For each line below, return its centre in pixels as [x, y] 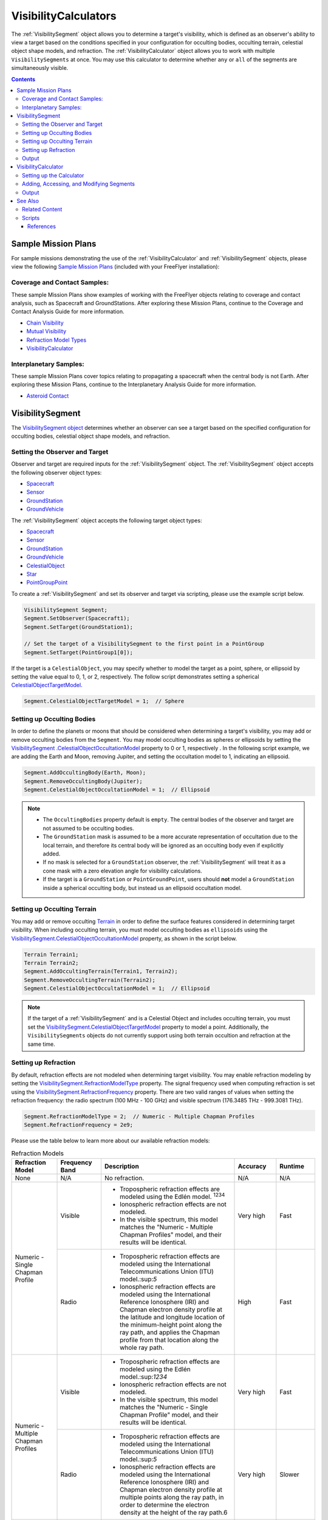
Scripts [31, 218]
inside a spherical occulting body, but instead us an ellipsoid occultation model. [142, 888]
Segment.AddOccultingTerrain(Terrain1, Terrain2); [101, 972]
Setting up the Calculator [53, 175]
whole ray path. [142, 1348]
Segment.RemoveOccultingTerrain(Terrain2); [90, 980]
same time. [42, 1044]
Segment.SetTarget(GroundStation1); [79, 627]
